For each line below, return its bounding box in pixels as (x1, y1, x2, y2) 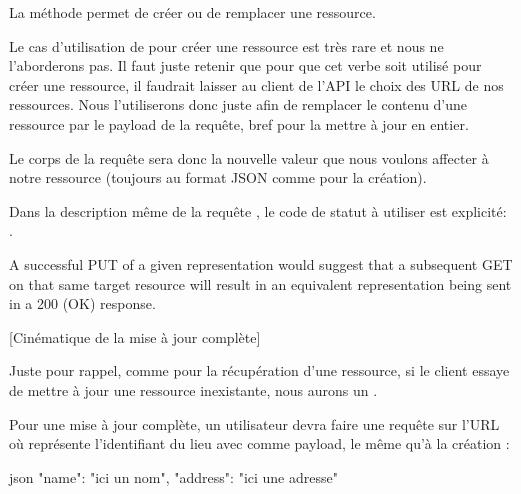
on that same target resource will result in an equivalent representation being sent (9, 273, 512, 294)
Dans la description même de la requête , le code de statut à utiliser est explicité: (9, 200, 507, 221)
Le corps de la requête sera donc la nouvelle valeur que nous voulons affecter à (9, 147, 489, 168)
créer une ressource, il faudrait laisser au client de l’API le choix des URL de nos (9, 74, 504, 95)
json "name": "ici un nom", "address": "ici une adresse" (9, 466, 338, 487)
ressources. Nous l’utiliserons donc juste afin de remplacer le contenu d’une (9, 94, 468, 115)
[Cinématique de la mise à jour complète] (9, 326, 261, 347)
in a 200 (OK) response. (9, 293, 156, 314)
